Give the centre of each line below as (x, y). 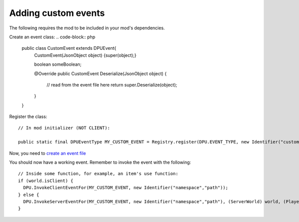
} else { (29, 195)
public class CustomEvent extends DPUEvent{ (69, 48)
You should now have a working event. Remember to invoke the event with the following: (100, 162)
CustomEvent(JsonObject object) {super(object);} (85, 55)
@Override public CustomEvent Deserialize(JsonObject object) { (100, 73)
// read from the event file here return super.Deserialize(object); (112, 85)
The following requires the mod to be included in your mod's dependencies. (87, 28)
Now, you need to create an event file (48, 153)
